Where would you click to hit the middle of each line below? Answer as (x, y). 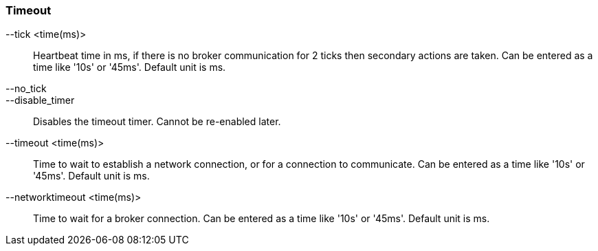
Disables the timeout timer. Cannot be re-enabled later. (157, 122)
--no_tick (26, 89)
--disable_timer (40, 100)
